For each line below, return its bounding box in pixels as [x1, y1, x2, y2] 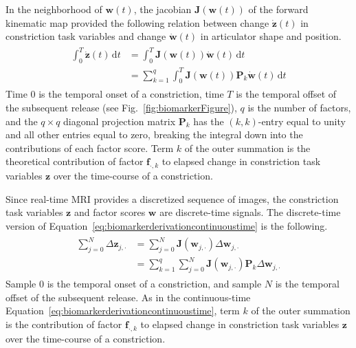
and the [5, 113, 38, 128]
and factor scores [74, 205, 146, 219]
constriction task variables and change [5, 29, 166, 43]
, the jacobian [133, 2, 192, 16]
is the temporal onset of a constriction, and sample [47, 276, 262, 291]
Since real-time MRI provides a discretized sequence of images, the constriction [5, 191, 339, 206]
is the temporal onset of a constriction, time [38, 87, 224, 101]
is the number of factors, [247, 100, 351, 115]
